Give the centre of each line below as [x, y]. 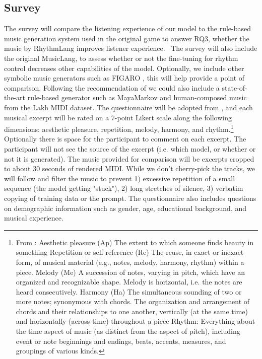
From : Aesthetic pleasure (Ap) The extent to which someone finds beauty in [135, 242]
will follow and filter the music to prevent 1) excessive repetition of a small [120, 178]
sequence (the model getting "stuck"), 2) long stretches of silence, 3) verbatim [124, 188]
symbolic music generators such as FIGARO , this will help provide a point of [124, 78]
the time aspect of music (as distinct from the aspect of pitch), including [128, 331]
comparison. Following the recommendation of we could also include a [112, 87]
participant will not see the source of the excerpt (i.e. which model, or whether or [130, 148]
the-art [15, 97]
